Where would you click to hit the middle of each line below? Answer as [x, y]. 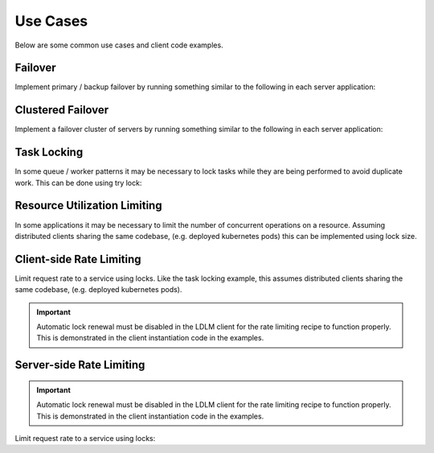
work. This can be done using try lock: [78, 183]
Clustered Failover [62, 110]
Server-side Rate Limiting [80, 365]
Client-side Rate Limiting [78, 259]
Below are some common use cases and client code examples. [119, 45]
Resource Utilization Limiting [88, 206]
